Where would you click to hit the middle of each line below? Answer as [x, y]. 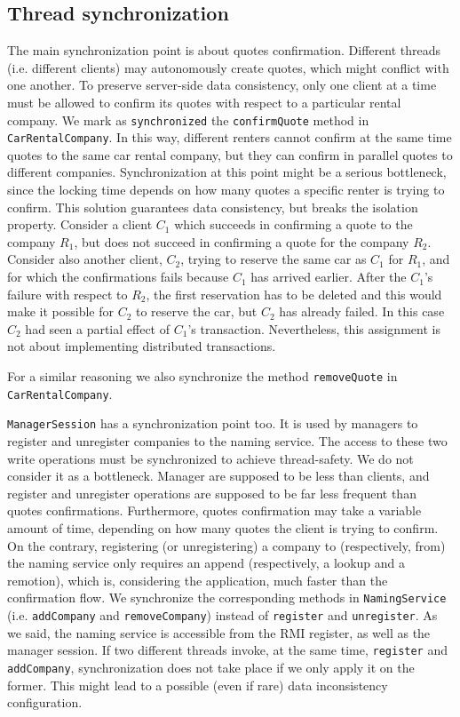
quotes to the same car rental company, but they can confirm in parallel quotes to [230, 154]
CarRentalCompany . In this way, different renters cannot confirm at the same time [230, 137]
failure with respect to [67, 294]
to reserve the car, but [197, 311]
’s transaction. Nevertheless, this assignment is [314, 328]
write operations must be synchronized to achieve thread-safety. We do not [210, 458]
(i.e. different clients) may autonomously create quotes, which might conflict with [228, 67]
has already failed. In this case [362, 311]
